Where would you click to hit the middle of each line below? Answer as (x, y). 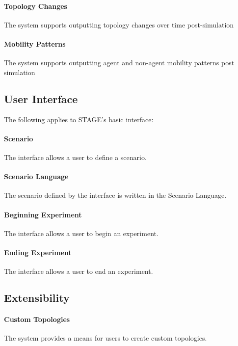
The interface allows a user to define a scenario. (75, 157)
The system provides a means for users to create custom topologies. (106, 338)
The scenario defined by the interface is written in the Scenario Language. (115, 195)
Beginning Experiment (43, 214)
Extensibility (37, 298)
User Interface (41, 98)
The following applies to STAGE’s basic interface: (79, 119)
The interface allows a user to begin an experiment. (81, 233)
